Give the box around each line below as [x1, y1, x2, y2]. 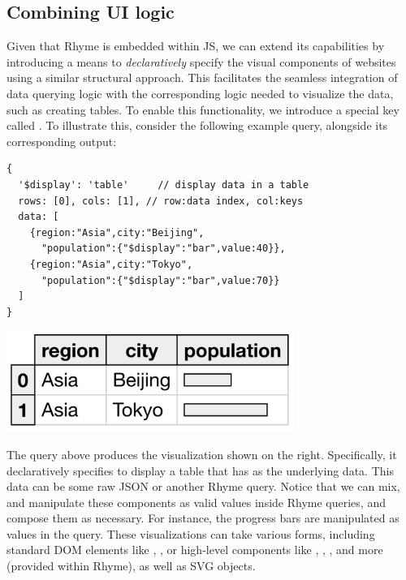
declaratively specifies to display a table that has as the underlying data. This [6, 462, 394, 479]
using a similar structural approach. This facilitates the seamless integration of [6, 69, 398, 86]
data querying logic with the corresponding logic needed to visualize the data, [6, 84, 394, 101]
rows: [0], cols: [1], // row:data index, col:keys [18, 195, 304, 207]
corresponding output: [6, 132, 117, 149]
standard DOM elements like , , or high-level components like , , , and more [6, 541, 383, 558]
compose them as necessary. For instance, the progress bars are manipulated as [6, 509, 400, 526]
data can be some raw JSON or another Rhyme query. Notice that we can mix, [6, 478, 400, 495]
